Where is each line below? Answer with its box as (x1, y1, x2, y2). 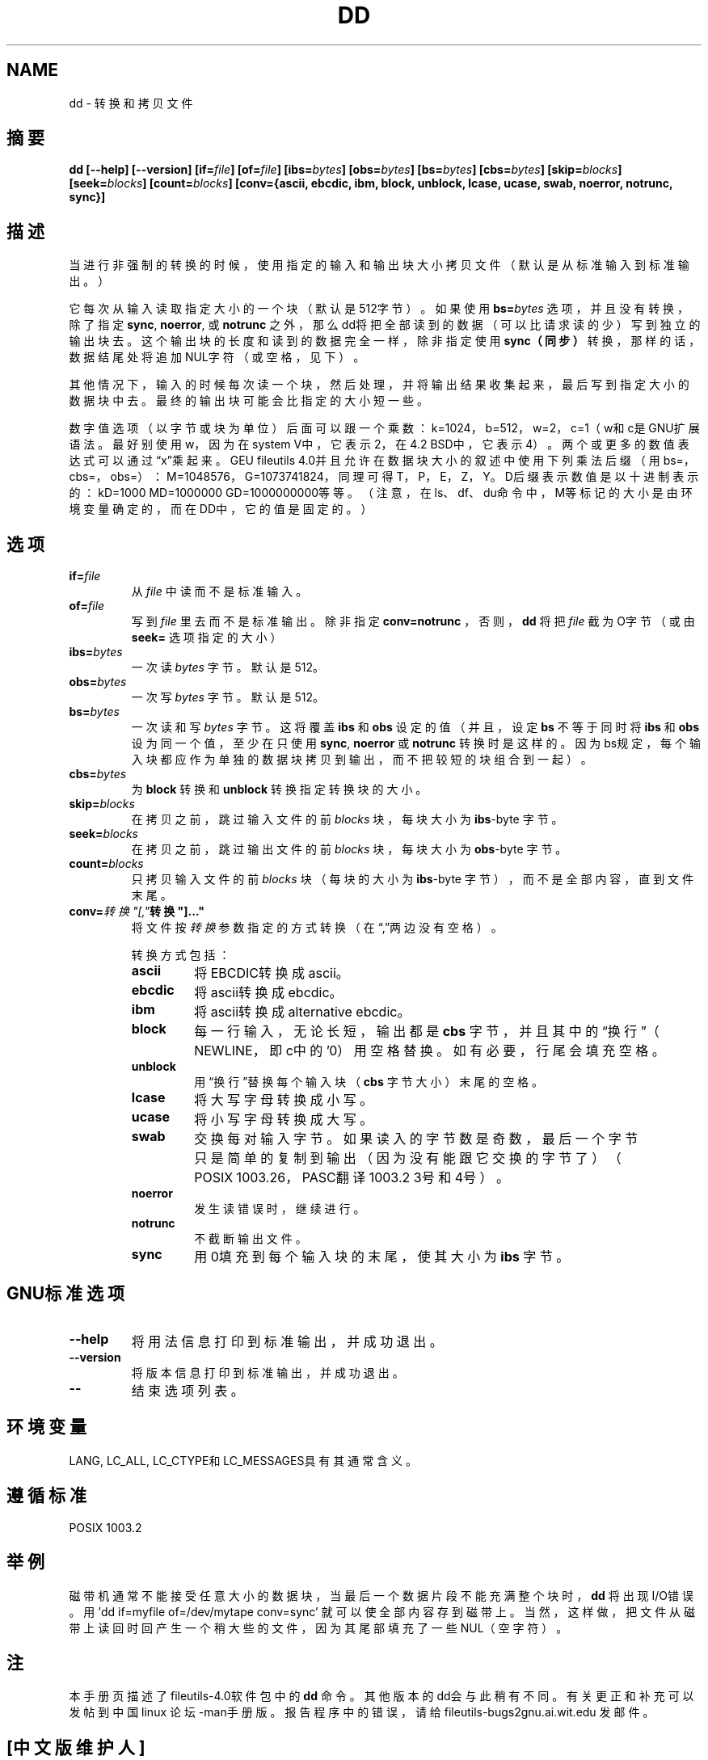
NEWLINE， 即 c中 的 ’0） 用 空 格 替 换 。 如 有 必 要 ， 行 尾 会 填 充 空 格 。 (194, 1042, 665, 1059)
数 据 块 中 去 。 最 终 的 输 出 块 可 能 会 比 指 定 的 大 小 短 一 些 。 (69, 394, 428, 408)
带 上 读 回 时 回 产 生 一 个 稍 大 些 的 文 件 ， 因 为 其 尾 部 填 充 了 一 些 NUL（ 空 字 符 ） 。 (69, 1620, 568, 1635)
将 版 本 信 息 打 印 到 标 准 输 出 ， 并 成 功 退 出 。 (131, 1365, 404, 1379)
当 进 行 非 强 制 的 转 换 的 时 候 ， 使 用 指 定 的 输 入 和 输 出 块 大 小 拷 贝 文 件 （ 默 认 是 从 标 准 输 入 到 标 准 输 (69, 258, 689, 272)
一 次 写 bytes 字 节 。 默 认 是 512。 (131, 690, 324, 705)
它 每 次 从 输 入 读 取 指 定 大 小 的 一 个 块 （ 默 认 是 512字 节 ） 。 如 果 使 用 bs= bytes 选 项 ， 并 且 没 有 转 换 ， (69, 301, 689, 316)
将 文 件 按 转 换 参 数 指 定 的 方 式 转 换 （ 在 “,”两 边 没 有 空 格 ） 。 (131, 920, 503, 935)
